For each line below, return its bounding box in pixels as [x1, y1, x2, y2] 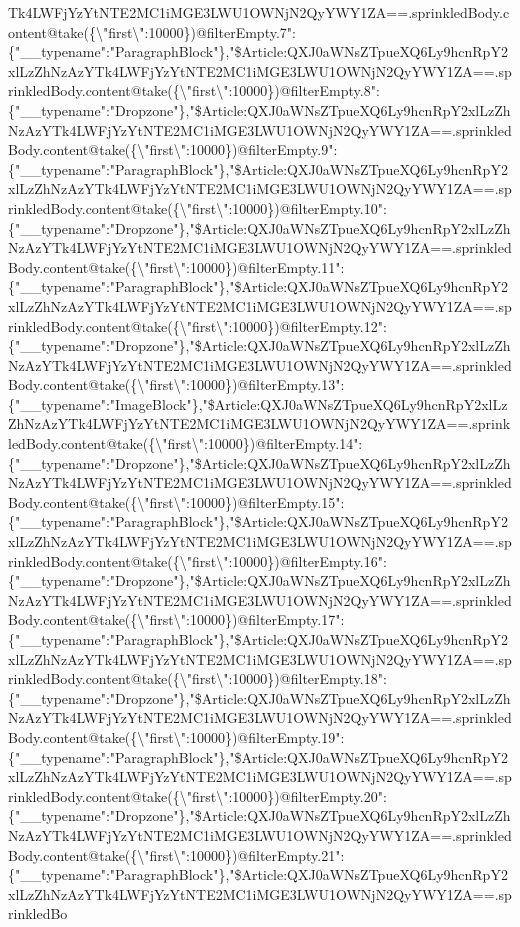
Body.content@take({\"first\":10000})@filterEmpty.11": [8, 256, 345, 277]
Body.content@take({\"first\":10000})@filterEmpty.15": [8, 491, 345, 512]
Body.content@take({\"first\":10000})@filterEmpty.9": [8, 139, 338, 160]
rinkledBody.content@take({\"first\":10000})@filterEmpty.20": [8, 785, 387, 806]
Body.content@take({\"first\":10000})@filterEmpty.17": [8, 609, 345, 630]
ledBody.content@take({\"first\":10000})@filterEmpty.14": [8, 433, 363, 454]
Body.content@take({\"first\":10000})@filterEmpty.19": [8, 726, 345, 747]
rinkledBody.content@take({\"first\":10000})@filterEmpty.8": [8, 80, 380, 101]
